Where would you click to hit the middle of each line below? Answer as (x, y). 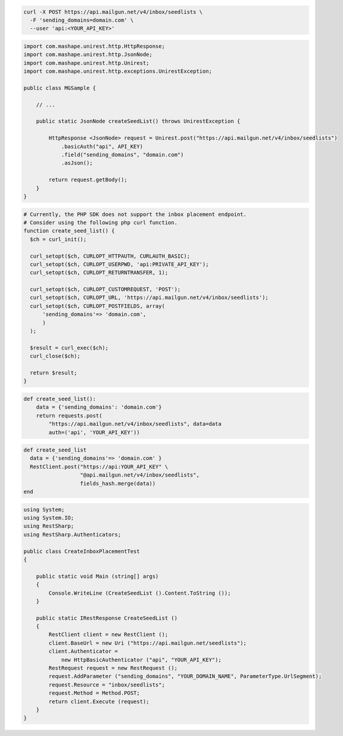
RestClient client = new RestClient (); (108, 635)
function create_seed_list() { (69, 231)
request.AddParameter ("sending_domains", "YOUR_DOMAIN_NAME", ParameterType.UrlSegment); (185, 676)
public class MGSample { (60, 88)
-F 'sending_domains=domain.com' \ (82, 20)
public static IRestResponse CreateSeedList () (107, 618)
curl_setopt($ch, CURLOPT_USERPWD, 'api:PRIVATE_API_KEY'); (119, 264)
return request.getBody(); (88, 180)
